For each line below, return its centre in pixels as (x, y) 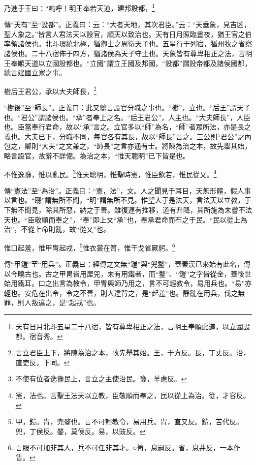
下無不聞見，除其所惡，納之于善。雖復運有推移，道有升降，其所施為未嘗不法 (128, 210)
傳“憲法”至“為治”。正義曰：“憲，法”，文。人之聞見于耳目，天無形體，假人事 (128, 190)
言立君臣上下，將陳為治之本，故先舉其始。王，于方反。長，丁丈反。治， (133, 353)
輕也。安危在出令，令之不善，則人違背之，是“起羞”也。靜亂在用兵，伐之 (121, 293)
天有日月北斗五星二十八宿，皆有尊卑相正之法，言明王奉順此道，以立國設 (133, 326)
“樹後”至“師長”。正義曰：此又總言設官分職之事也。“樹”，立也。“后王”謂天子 (127, 108)
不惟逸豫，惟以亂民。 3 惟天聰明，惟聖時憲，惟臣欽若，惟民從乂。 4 (110, 173)
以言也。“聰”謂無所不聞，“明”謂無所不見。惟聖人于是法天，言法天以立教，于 (128, 200)
